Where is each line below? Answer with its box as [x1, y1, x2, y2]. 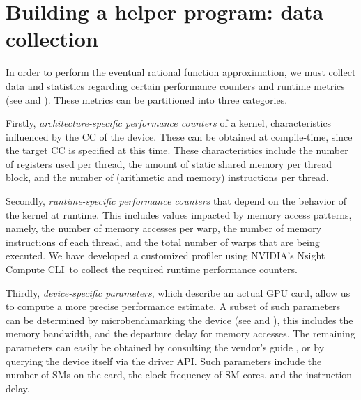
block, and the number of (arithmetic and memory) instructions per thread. [6, 170, 329, 185]
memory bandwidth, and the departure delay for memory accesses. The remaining [6, 326, 355, 341]
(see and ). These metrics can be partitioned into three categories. [6, 92, 288, 107]
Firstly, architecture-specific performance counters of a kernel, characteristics [6, 116, 332, 130]
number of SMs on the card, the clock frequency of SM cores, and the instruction [6, 367, 353, 382]
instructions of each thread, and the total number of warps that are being [6, 234, 320, 249]
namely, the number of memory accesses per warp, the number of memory [6, 221, 322, 236]
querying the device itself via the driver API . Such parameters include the [6, 353, 322, 368]
